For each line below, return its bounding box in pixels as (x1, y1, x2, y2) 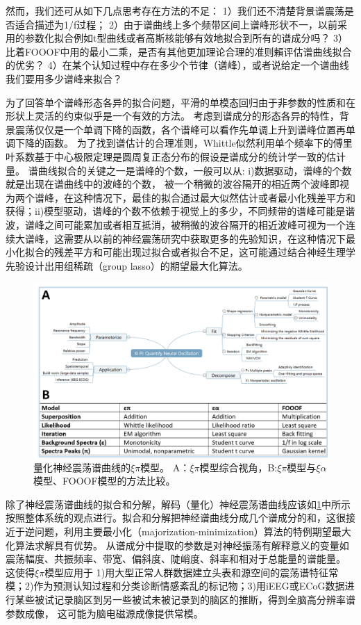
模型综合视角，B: (199, 460, 278, 474)
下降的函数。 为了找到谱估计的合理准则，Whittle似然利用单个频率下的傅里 (15, 136, 353, 150)
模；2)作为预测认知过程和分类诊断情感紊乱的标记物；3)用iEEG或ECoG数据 (6, 578, 345, 593)
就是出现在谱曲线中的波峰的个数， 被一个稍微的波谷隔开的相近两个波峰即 (6, 177, 339, 191)
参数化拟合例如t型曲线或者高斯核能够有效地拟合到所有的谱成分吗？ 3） (24, 31, 349, 45)
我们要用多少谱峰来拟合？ (6, 71, 122, 86)
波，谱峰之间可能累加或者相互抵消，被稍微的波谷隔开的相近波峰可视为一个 (6, 217, 346, 232)
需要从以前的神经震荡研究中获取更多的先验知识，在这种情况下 (63, 231, 346, 245)
